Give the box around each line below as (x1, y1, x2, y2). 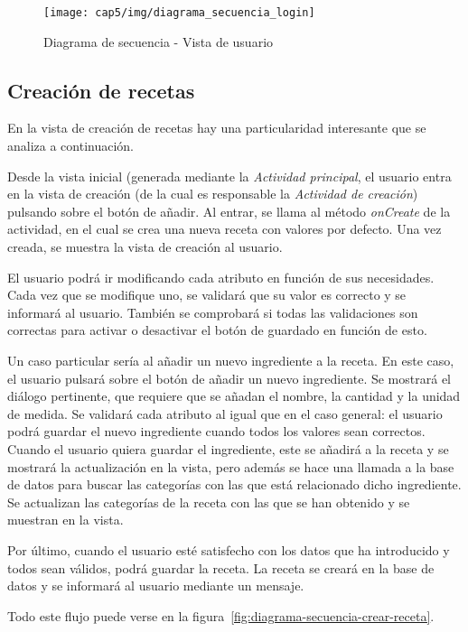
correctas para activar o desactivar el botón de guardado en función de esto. (7, 321, 427, 339)
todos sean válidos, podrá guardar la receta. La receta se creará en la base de (7, 558, 435, 577)
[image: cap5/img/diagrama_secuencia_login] (43, 6, 315, 19)
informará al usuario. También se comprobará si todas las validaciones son (7, 302, 418, 321)
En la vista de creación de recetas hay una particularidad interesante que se (7, 118, 426, 137)
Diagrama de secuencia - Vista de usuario (43, 32, 274, 51)
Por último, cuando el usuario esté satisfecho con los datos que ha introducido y (7, 540, 450, 559)
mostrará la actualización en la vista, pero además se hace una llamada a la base (7, 457, 454, 476)
